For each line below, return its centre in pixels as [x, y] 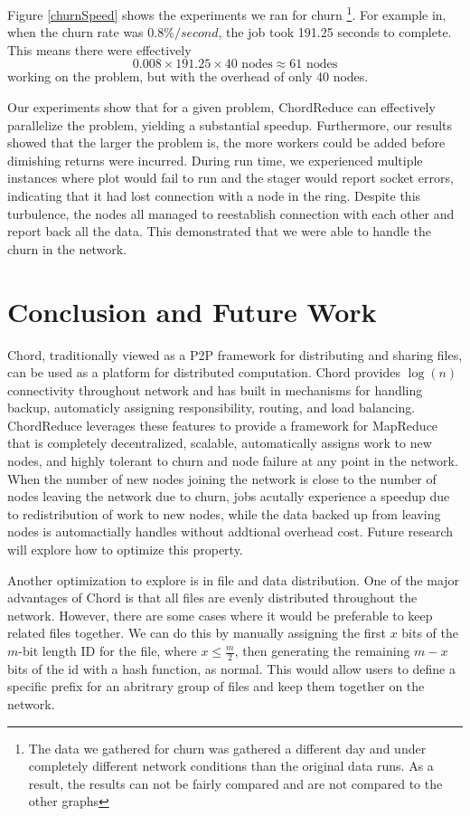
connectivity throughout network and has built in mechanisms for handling [215, 389]
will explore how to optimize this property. [125, 550]
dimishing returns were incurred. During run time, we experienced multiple [215, 160]
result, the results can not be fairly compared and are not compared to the [235, 783]
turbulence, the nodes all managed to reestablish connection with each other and [231, 213]
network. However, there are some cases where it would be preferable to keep [220, 615]
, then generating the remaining [322, 650]
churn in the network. [67, 248]
